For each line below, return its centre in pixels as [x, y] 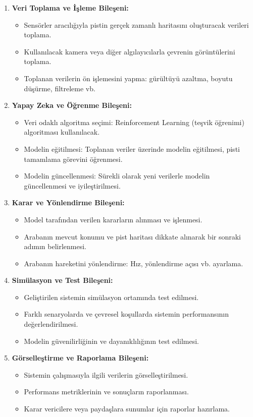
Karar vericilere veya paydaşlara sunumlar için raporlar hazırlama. [127, 409]
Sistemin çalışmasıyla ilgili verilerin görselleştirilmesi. [106, 374]
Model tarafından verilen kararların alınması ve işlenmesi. [113, 219]
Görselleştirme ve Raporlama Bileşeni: [80, 358]
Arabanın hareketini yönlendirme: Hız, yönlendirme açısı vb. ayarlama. [134, 263]
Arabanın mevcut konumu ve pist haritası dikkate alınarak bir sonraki [133, 236]
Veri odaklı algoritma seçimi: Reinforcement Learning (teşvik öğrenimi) [134, 122]
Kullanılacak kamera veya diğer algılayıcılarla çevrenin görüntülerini [130, 51]
